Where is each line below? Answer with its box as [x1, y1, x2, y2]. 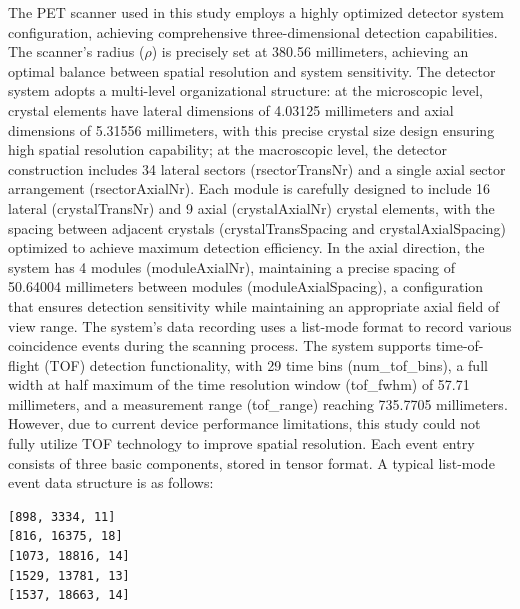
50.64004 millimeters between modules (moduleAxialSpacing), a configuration [8, 276, 484, 297]
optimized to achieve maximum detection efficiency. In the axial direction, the [8, 237, 485, 258]
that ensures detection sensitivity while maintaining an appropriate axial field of [8, 295, 500, 316]
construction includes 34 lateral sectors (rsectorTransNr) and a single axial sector [8, 158, 506, 179]
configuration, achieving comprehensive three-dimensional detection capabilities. [8, 21, 498, 42]
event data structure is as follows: [8, 472, 214, 493]
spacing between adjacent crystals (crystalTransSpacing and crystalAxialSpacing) [8, 217, 507, 238]
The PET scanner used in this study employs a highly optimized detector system [8, 2, 505, 22]
